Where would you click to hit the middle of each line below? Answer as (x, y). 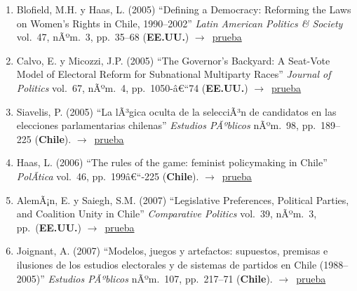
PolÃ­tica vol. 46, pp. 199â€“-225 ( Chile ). (108, 176)
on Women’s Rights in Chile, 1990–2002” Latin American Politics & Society (180, 23)
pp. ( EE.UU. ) (49, 227)
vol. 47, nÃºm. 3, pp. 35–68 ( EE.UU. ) (103, 37)
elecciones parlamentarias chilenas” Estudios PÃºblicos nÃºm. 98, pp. (166, 125)
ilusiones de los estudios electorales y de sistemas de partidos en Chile (167, 264)
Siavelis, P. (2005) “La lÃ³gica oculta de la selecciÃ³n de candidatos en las (176, 111)
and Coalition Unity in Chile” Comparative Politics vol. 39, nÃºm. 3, (167, 214)
